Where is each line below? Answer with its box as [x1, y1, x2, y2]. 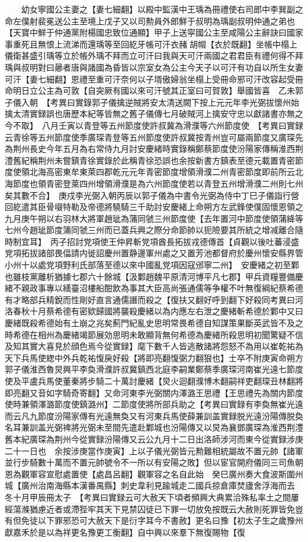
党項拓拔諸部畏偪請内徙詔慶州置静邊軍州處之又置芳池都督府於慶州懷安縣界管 [5, 247, 303, 259]
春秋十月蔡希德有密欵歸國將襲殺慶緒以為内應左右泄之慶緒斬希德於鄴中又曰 [12, 305, 303, 317]
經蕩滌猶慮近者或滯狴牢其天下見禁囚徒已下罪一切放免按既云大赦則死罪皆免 [5, 502, 295, 515]
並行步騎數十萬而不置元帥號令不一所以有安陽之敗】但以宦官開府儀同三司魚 [5, 456, 295, 468]
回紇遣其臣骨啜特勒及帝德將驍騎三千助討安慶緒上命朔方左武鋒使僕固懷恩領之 [5, 200, 303, 213]
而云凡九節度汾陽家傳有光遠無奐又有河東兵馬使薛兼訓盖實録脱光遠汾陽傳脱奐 [5, 409, 303, 422]
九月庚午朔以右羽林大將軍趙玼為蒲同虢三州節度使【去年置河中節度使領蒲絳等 [5, 212, 303, 224]
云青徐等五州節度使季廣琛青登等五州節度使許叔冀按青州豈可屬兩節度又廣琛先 [5, 130, 303, 143]
